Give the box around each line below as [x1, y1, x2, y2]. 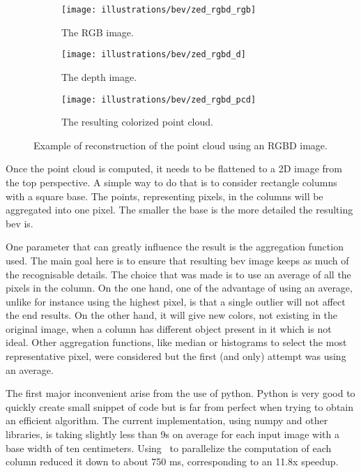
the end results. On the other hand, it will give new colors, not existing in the [6, 308, 338, 322]
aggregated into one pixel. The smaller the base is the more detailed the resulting [6, 202, 353, 217]
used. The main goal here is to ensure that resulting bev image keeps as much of [6, 253, 349, 267]
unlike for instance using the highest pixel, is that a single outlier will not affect [6, 294, 346, 308]
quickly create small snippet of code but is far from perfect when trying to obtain [6, 399, 353, 414]
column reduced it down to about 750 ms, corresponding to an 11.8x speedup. [6, 454, 339, 469]
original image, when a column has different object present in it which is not [6, 321, 332, 336]
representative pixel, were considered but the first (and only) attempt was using [6, 349, 346, 363]
